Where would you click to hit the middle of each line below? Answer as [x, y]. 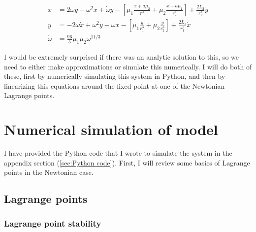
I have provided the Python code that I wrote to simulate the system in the [118, 153]
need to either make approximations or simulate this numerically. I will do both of [128, 66]
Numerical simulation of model [111, 129]
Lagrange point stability [53, 223]
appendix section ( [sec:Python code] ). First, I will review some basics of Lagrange [127, 162]
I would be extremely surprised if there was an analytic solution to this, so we [121, 56]
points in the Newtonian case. [49, 172]
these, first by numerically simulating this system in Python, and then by [115, 76]
